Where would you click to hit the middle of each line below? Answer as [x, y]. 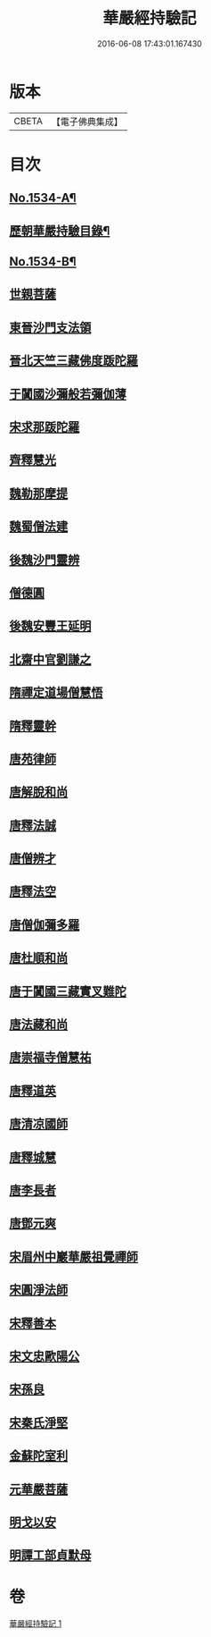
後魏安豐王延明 [50, 626]
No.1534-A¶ [43, 198]
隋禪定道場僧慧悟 [56, 692]
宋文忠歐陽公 [45, 1356]
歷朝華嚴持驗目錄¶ [60, 230]
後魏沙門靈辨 [45, 560]
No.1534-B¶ [43, 262]
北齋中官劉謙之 [50, 659]
